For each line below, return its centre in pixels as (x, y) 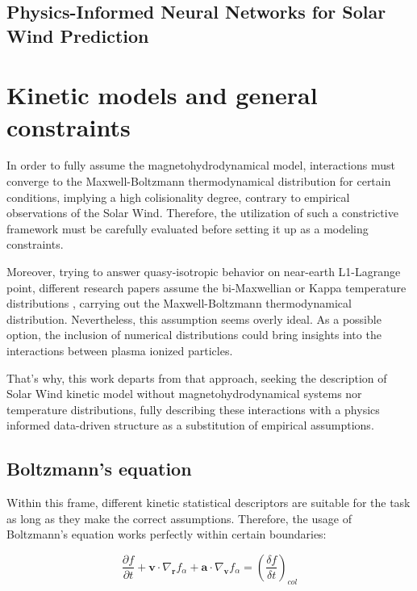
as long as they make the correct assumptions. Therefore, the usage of (179, 518)
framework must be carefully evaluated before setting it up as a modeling (188, 228)
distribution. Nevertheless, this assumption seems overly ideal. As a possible (194, 319)
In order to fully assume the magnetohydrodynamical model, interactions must (201, 165)
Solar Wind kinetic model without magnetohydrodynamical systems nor (184, 394)
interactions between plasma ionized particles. (120, 351)
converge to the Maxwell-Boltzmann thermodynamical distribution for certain (199, 181)
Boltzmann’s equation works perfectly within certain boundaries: (167, 534)
